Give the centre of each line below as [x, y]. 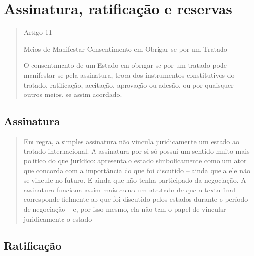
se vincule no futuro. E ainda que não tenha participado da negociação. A [135, 180]
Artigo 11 [38, 32]
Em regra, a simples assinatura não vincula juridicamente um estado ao [131, 141]
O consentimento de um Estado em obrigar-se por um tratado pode [125, 65]
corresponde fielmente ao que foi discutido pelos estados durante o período [136, 199]
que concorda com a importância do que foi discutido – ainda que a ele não [137, 170]
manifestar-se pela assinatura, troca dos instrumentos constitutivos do [129, 75]
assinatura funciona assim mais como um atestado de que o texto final [129, 189]
